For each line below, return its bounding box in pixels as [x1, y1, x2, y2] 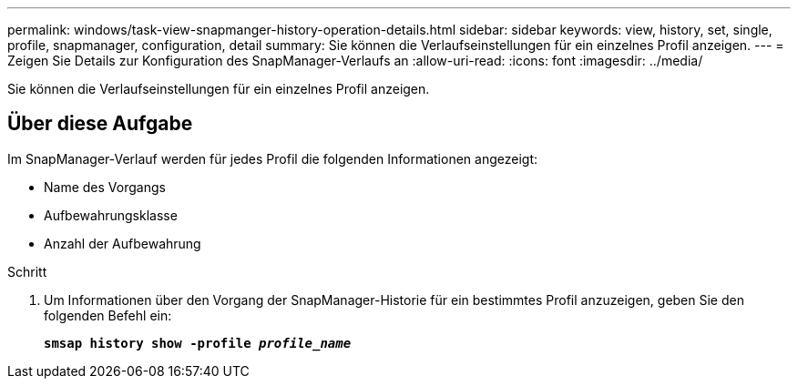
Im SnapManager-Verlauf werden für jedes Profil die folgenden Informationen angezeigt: [7, 150, 537, 167]
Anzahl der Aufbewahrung [44, 235, 201, 251]
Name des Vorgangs [44, 178, 166, 195]
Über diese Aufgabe [7, 112, 193, 136]
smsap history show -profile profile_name [44, 335, 352, 350]
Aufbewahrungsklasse [44, 207, 178, 223]
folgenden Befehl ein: [44, 307, 172, 323]
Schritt [7, 263, 47, 279]
